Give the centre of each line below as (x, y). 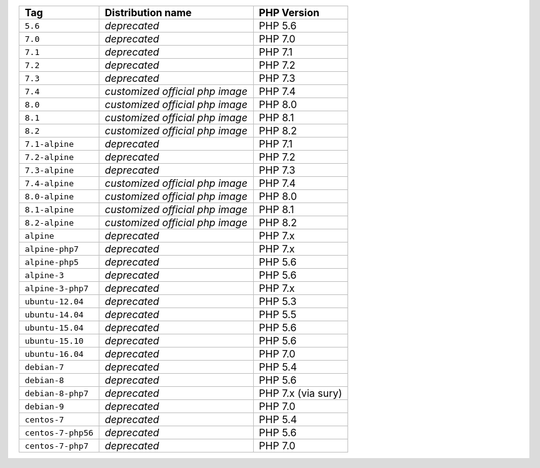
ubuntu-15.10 (54, 340)
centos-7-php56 (59, 432)
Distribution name (148, 12)
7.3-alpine (49, 170)
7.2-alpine (49, 156)
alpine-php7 (51, 248)
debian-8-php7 (56, 393)
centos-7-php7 (56, 445)
